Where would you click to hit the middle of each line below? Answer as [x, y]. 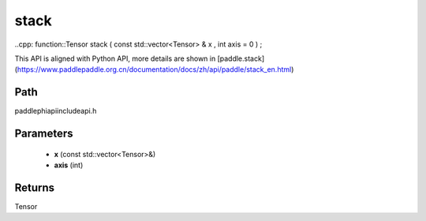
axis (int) [69, 165]
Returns [35, 187]
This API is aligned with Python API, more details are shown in [115, 58]
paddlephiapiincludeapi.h [56, 111]
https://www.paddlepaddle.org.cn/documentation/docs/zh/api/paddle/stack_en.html [154, 69]
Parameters [44, 134]
